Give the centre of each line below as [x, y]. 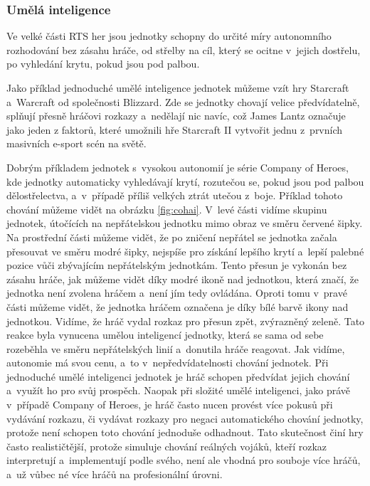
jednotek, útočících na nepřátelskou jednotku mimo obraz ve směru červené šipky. [185, 223]
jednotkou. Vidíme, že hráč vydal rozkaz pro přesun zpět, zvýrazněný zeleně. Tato [186, 321]
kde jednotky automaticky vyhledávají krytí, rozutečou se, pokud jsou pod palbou [185, 181]
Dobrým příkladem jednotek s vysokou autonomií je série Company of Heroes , [178, 167]
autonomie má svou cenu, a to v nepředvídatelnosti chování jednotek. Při [168, 363]
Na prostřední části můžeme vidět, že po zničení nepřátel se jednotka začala [172, 237]
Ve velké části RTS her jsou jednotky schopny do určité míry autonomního [169, 36]
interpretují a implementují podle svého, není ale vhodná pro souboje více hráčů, [184, 460]
